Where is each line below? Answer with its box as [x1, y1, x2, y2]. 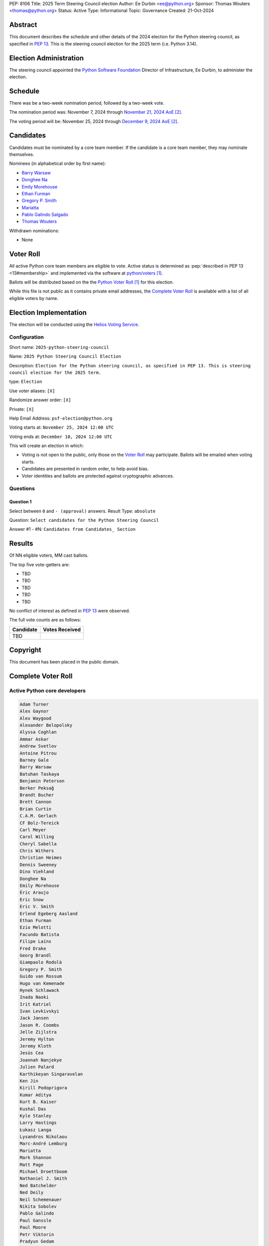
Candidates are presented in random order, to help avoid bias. [21, 466, 149, 472]
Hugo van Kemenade [19, 980, 65, 986]
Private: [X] [9, 406, 34, 412]
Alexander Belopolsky [19, 723, 73, 728]
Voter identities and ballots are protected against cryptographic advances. [21, 472, 174, 478]
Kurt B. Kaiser [19, 1099, 57, 1105]
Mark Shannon [19, 1155, 52, 1161]
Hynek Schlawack [19, 987, 60, 993]
